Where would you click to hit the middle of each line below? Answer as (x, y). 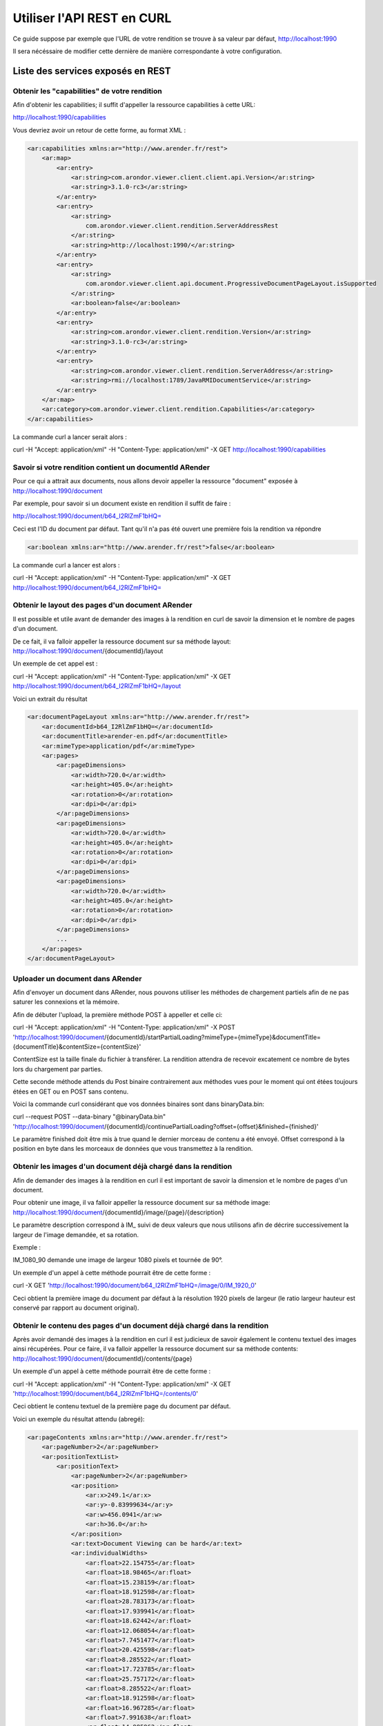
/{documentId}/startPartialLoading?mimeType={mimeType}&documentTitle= (212, 1037)
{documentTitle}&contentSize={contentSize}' (77, 1047)
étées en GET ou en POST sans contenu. (71, 1092)
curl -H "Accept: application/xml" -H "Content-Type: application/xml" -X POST (124, 1027)
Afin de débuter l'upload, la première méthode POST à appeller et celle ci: (118, 1014)
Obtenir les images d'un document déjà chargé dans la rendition (122, 1167)
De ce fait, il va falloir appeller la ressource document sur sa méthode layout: (122, 641)
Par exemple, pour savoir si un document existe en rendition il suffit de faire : (122, 503)
